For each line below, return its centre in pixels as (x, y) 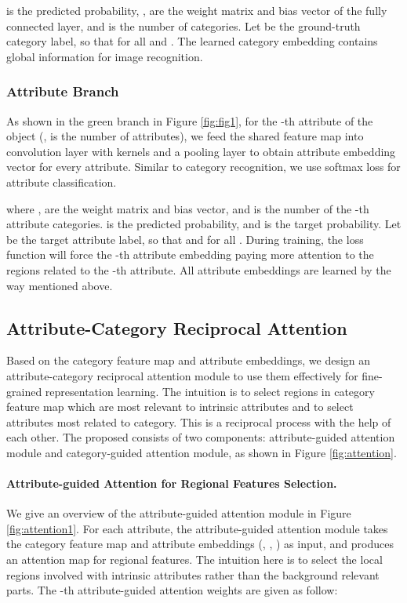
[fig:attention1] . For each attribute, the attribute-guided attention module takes (197, 528)
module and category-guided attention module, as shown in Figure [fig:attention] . (202, 452)
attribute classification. (62, 182)
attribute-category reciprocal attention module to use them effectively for (182, 375)
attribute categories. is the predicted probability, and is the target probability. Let (204, 224)
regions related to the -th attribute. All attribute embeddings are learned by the (199, 269)
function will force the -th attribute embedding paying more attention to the (190, 254)
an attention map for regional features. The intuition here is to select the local (194, 559)
